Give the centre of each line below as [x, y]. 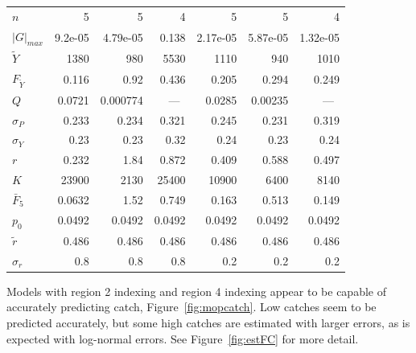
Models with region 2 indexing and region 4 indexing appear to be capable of [196, 291]
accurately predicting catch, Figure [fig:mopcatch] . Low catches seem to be [192, 307]
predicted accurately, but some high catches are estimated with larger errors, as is [208, 322]
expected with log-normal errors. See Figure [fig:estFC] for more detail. [183, 338]
